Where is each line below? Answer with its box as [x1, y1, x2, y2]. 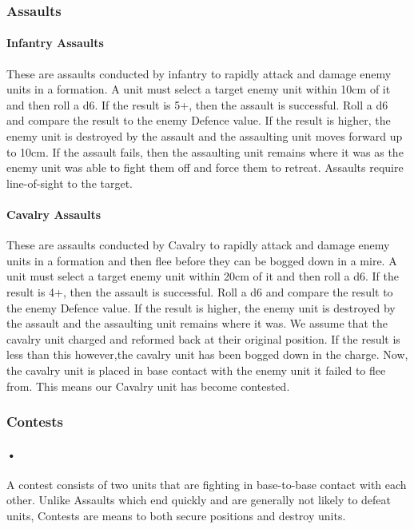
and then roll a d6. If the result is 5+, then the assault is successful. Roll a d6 [6, 96, 388, 113]
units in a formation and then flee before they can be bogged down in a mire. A [6, 252, 397, 268]
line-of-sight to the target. [6, 174, 133, 191]
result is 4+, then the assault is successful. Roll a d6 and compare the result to [6, 283, 393, 300]
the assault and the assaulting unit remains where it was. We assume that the [6, 315, 388, 332]
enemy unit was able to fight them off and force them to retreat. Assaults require [6, 159, 404, 176]
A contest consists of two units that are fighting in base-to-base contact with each [6, 475, 407, 492]
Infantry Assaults [6, 34, 104, 51]
